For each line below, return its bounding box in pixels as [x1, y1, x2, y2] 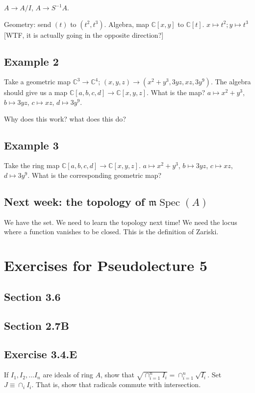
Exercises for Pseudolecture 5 [4, 255, 207, 275]
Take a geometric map [4, 76, 71, 87]
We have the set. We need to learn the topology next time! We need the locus [4, 217, 237, 227]
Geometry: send [4, 19, 51, 29]
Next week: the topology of [4, 194, 145, 209]
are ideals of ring [43, 369, 93, 380]
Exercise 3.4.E [4, 346, 77, 362]
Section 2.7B [4, 318, 69, 333]
